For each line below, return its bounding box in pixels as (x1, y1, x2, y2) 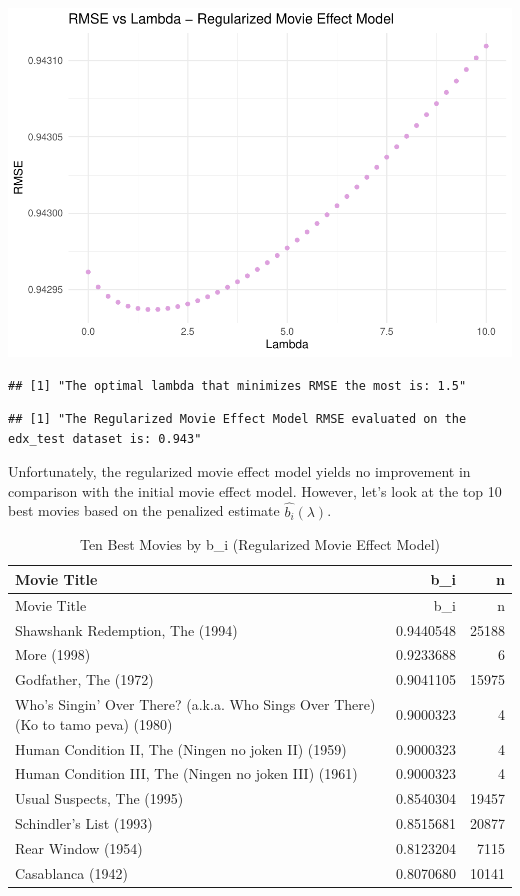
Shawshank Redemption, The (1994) (15, 619, 238, 640)
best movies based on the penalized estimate (8, 500, 280, 521)
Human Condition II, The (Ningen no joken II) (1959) (15, 738, 347, 759)
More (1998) (15, 644, 91, 665)
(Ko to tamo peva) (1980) (15, 713, 173, 734)
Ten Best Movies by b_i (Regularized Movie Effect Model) (79, 534, 441, 555)
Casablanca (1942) (15, 862, 128, 883)
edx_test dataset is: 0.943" (8, 431, 202, 446)
